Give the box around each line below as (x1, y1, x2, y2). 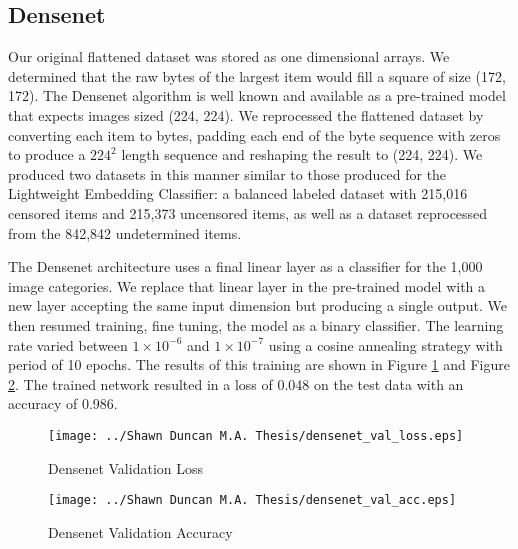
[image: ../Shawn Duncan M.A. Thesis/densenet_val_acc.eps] (48, 493, 457, 508)
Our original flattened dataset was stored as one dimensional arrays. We (8, 46, 450, 67)
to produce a (8, 144, 86, 165)
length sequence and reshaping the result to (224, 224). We (121, 144, 483, 165)
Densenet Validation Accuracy (48, 521, 233, 542)
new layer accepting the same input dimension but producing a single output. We (8, 295, 507, 316)
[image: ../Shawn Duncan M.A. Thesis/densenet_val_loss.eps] (48, 428, 464, 443)
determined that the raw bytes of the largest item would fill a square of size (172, (8, 65, 506, 86)
